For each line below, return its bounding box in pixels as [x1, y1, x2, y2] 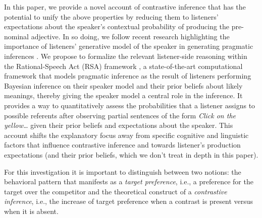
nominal [4, 31, 29, 41]
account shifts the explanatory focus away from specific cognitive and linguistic [4, 129, 249, 140]
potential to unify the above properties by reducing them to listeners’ [4, 11, 219, 22]
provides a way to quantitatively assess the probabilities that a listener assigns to [4, 100, 255, 110]
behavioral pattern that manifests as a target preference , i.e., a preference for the [4, 176, 253, 187]
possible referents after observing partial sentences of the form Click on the [4, 110, 236, 120]
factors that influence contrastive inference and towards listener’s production [4, 139, 241, 150]
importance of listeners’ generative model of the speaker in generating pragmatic [4, 41, 253, 51]
